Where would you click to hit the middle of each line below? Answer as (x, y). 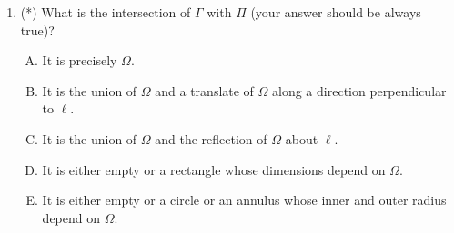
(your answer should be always (336, 12)
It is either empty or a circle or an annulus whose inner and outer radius (244, 200)
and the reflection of (211, 138)
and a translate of (204, 90)
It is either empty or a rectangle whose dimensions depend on (214, 169)
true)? (37, 29)
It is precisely (80, 60)
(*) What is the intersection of (106, 12)
